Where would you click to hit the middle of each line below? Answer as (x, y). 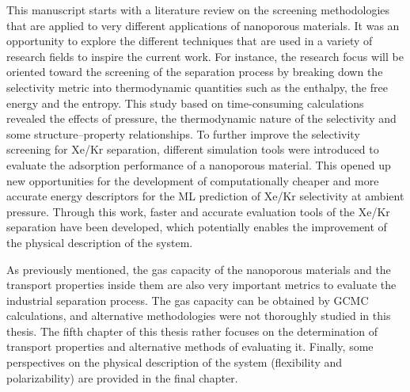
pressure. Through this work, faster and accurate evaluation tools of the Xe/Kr (198, 211)
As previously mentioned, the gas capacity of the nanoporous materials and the (199, 269)
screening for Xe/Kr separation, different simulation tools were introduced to (193, 149)
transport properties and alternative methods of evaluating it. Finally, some (190, 346)
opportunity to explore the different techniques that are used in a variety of (190, 41)
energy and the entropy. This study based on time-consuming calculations (185, 103)
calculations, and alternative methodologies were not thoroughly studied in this (199, 316)
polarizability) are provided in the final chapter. (122, 377)
